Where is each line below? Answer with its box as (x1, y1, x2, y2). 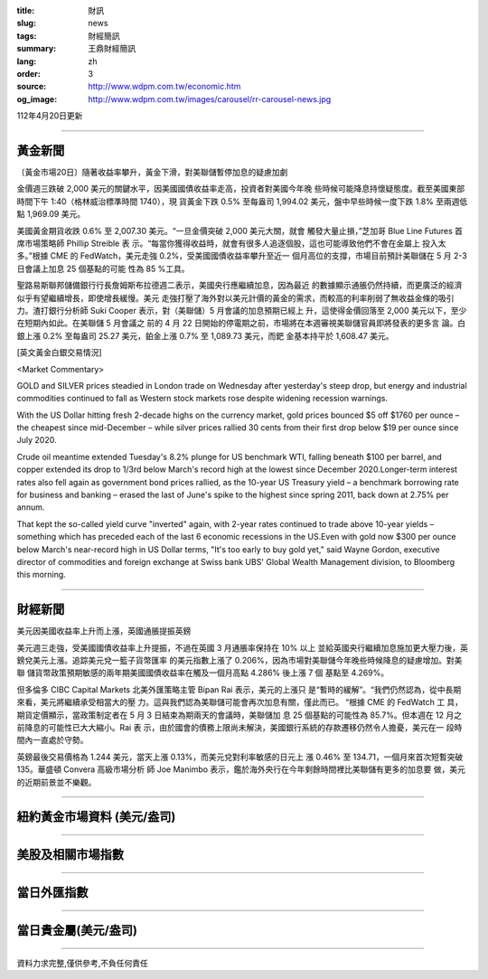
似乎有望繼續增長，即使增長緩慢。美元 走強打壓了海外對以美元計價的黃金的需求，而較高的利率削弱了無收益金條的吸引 (16, 292, 455, 303)
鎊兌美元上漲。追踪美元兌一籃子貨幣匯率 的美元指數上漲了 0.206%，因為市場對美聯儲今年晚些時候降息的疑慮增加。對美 (16, 655, 463, 666)
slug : (16, 18, 36, 29)
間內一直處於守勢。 (16, 735, 89, 746)
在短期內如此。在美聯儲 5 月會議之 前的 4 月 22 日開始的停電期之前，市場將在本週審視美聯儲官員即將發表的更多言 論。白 (16, 317, 465, 329)
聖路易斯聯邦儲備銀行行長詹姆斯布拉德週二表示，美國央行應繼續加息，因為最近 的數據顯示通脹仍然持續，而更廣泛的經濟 (16, 280, 463, 291)
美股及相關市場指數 (16, 847, 124, 862)
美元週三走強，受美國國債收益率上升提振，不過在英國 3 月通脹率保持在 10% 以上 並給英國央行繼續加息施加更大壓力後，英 (16, 642, 469, 653)
